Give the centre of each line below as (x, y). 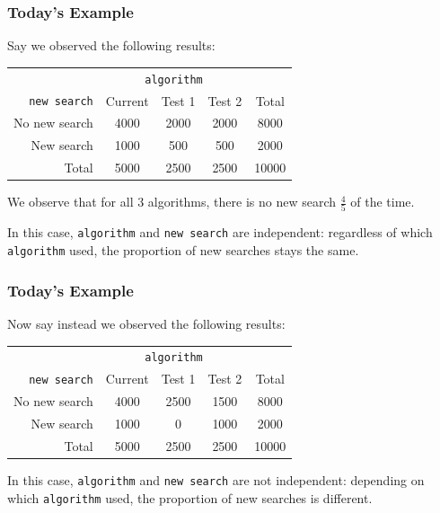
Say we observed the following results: (111, 45)
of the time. (383, 202)
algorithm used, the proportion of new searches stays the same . (183, 250)
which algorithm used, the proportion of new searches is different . (190, 497)
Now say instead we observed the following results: (146, 323)
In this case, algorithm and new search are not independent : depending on (216, 479)
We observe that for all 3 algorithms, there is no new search (172, 202)
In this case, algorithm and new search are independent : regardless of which (220, 232)
